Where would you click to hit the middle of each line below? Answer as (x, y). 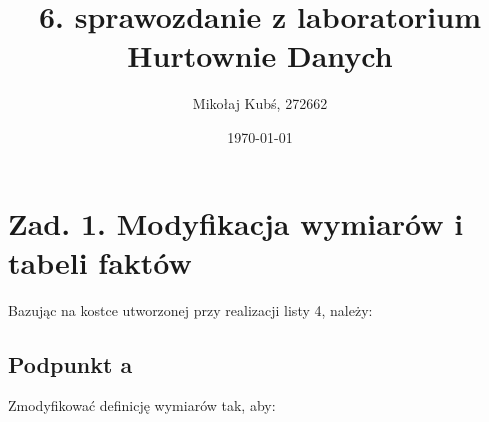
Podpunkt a (70, 363)
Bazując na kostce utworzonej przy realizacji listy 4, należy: (190, 309)
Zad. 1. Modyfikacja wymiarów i (236, 222)
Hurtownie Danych (260, 55)
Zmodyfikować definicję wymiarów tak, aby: (142, 405)
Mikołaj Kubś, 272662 (260, 103)
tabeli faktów (100, 261)
